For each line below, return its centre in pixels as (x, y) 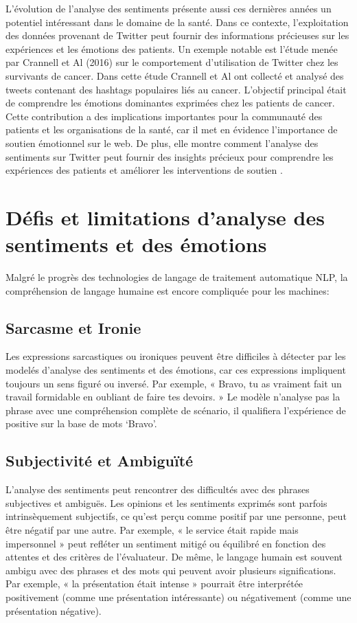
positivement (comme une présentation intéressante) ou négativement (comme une (178, 597)
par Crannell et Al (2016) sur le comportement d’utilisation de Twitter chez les (172, 62)
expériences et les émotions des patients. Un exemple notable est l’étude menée (172, 48)
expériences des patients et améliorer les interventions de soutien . (144, 170)
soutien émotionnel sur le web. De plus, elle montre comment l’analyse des (162, 143)
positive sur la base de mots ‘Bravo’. (81, 423)
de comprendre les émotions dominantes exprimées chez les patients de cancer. (170, 103)
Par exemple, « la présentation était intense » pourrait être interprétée (154, 584)
